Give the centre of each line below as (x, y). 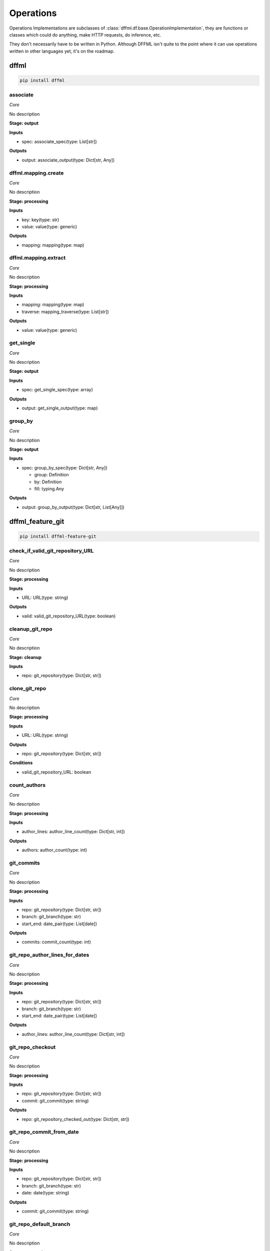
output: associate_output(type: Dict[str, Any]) (68, 160)
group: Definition (51, 475)
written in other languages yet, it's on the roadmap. (62, 51)
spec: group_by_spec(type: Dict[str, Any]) (64, 467)
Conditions (21, 763)
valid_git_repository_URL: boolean (56, 772)
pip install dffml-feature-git (58, 536)
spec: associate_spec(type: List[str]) (59, 142)
